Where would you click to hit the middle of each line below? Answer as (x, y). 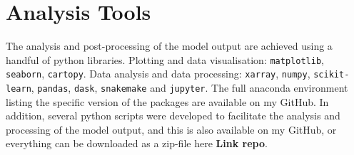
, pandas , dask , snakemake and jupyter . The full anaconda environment (189, 88)
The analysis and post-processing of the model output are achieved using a (169, 46)
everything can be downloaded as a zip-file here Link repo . (137, 143)
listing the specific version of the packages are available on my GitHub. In (167, 101)
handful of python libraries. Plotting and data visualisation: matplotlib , (165, 59)
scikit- (332, 75)
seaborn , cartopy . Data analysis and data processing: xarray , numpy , (158, 74)
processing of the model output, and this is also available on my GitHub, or (171, 129)
